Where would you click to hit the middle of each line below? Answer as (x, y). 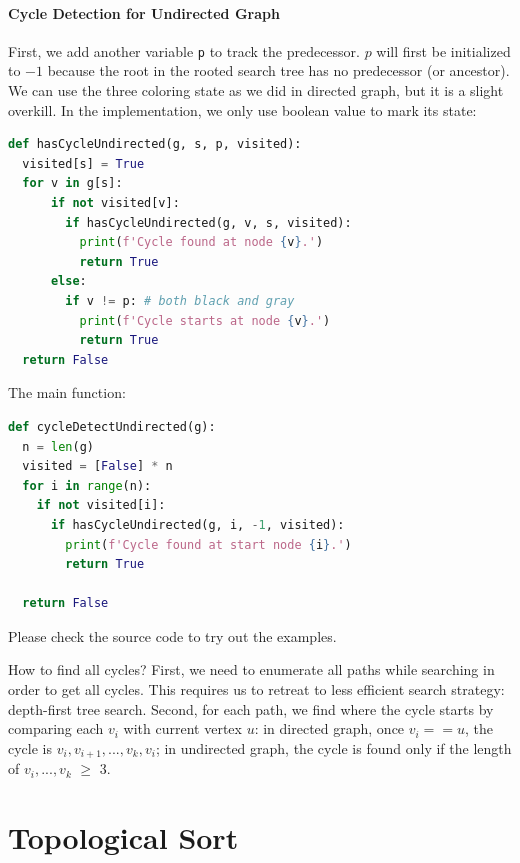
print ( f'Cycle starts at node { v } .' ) (205, 320)
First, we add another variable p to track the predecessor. (184, 50)
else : (68, 281)
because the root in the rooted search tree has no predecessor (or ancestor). (278, 70)
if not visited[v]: (115, 203)
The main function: (67, 392)
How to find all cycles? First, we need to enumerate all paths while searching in (251, 669)
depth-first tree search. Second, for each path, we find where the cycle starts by (251, 708)
